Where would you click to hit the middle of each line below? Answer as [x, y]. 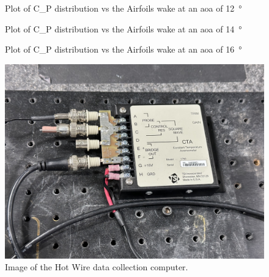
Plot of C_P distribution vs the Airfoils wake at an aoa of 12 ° [123, 8]
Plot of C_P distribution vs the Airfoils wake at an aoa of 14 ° [123, 28]
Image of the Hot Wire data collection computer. [97, 267]
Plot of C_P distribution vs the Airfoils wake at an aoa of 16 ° [123, 49]
